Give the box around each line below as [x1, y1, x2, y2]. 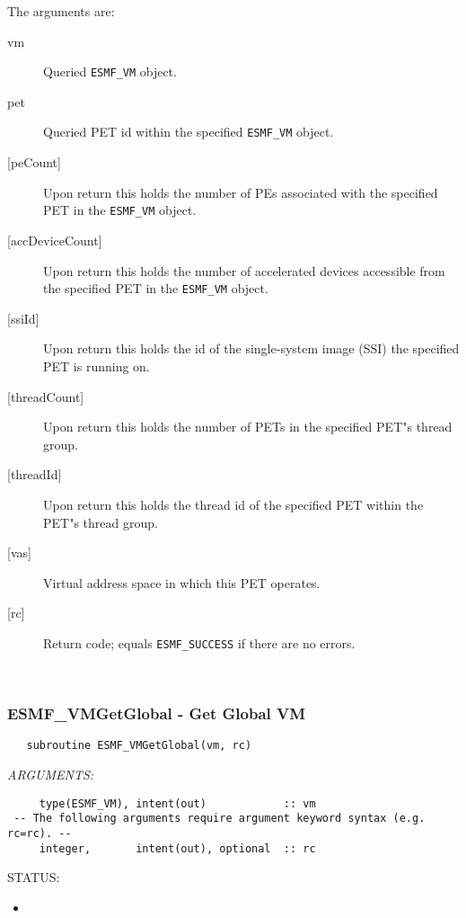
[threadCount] [7, 387, 84, 406]
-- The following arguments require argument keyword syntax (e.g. [13, 812, 426, 825]
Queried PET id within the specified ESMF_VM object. [43, 122, 334, 141]
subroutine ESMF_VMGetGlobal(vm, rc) [26, 739, 252, 753]
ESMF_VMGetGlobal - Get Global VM [7, 702, 306, 725]
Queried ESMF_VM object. [43, 62, 177, 81]
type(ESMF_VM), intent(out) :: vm [39, 797, 316, 810]
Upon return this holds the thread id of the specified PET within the [43, 495, 424, 513]
